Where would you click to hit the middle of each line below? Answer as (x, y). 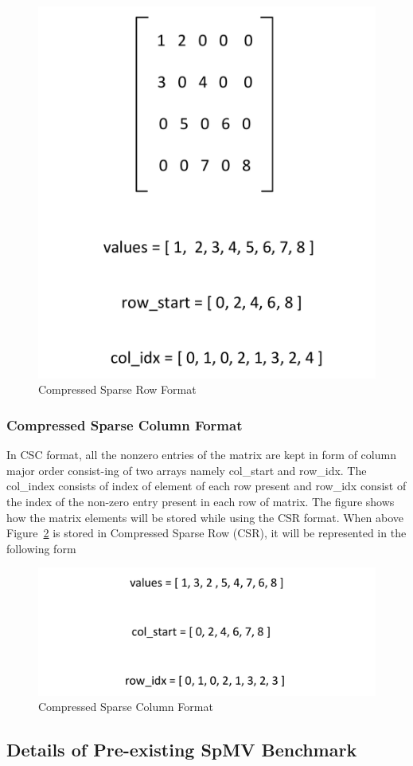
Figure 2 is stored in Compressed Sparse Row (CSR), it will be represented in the (206, 533)
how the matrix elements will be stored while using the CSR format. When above (205, 517)
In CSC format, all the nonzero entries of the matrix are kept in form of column (201, 455)
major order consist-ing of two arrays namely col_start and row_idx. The (187, 470)
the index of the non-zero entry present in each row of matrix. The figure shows (201, 502)
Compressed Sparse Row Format (117, 389)
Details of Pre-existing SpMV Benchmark (182, 750)
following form (41, 548)
